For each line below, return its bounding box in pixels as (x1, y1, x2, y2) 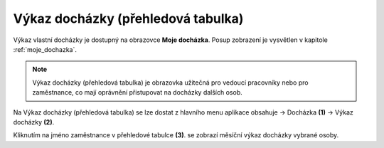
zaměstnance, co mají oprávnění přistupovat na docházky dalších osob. (32, 88, 242, 97)
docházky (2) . (13, 117, 55, 126)
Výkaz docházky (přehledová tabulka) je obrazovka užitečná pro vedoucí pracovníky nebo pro (32, 78, 309, 87)
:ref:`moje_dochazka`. (13, 45, 78, 53)
